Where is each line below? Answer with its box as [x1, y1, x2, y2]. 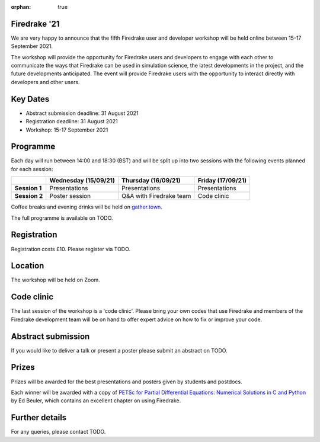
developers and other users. [11, 78, 80, 85]
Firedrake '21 [11, 18, 60, 29]
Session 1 [14, 184, 42, 193]
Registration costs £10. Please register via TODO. [11, 245, 130, 252]
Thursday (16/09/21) [121, 177, 181, 185]
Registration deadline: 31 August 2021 [25, 118, 118, 125]
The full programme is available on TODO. [11, 214, 113, 222]
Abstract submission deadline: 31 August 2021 [25, 110, 139, 117]
